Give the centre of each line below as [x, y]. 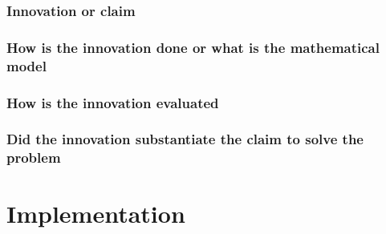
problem [34, 157]
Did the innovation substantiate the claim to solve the [185, 139]
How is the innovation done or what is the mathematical [193, 47]
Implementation [96, 214]
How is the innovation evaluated [113, 102]
